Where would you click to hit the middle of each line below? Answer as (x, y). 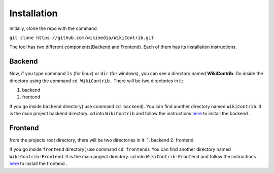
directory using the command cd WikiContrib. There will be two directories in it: (96, 81)
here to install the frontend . (38, 164)
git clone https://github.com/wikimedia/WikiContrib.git (82, 38)
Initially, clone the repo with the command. (54, 28)
